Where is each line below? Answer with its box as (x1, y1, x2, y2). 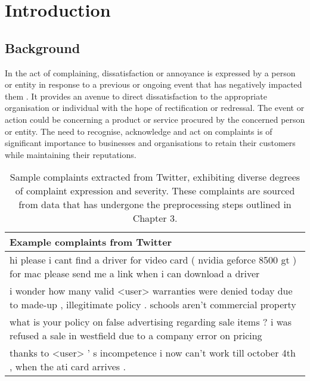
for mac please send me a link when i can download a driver (10, 267, 260, 281)
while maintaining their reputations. (5, 148, 137, 160)
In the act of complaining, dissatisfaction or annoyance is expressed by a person (5, 66, 296, 79)
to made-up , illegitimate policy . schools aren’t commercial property (10, 298, 296, 312)
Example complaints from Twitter (10, 235, 172, 249)
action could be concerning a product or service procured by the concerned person (5, 113, 305, 125)
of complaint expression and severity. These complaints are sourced (15, 184, 295, 198)
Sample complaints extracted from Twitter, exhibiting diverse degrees (10, 170, 300, 184)
